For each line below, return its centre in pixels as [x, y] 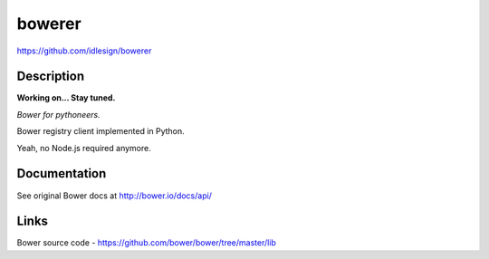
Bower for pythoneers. [58, 114]
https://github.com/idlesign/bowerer [84, 51]
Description [51, 77]
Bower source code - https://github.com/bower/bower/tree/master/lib [146, 243]
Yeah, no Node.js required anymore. [84, 148]
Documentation [62, 173]
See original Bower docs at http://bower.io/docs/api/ [115, 196]
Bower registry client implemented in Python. [101, 131]
